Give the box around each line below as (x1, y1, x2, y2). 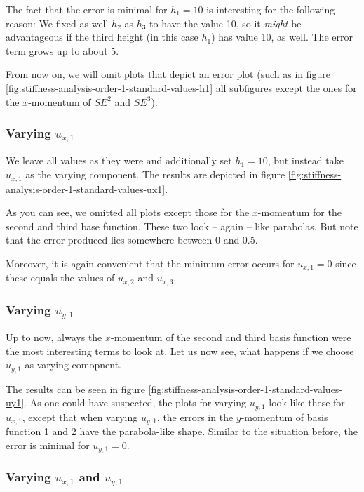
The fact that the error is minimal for (6, 2, 168, 16)
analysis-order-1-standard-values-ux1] (6, 181, 166, 196)
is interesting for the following (206, 2, 335, 16)
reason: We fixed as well (6, 15, 109, 30)
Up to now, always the (6, 330, 102, 345)
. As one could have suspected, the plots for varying (24, 395, 247, 410)
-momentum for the (257, 205, 342, 220)
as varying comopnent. (25, 357, 121, 372)
